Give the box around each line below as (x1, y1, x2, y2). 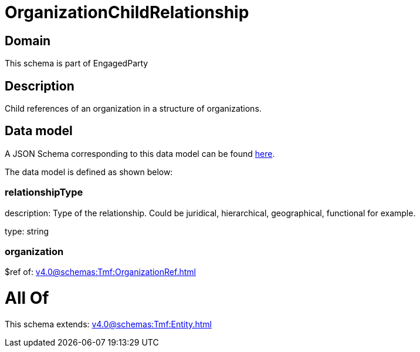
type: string (5, 226, 49, 236)
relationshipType (5, 186, 83, 199)
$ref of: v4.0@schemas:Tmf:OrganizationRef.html (5, 267, 196, 277)
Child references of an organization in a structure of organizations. (5, 103, 262, 114)
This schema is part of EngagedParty (5, 58, 148, 69)
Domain (5, 33, 51, 48)
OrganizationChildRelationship (5, 2, 249, 22)
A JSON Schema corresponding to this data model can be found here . (5, 148, 275, 159)
